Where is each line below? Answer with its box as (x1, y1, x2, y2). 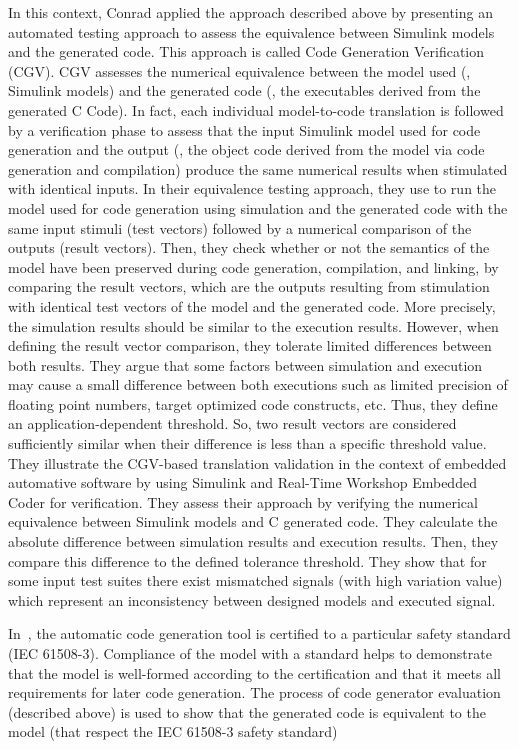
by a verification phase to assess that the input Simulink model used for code (8, 119, 481, 140)
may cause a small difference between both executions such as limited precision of (8, 374, 508, 395)
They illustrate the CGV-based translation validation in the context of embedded (8, 452, 507, 473)
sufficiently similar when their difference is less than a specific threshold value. (8, 433, 487, 454)
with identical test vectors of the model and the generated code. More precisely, (8, 295, 496, 316)
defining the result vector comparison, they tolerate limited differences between (8, 335, 492, 356)
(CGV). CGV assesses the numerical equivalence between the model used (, (8, 60, 471, 81)
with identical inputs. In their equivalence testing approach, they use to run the (8, 178, 497, 199)
